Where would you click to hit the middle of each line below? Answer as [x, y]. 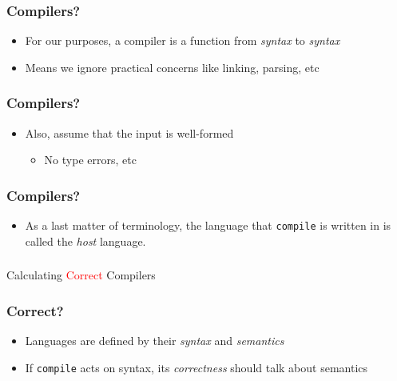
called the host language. [85, 241]
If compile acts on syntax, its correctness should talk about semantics [197, 367]
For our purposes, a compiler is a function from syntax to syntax [183, 40]
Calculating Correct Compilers [81, 275]
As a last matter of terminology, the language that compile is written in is [208, 225]
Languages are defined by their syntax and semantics [155, 341]
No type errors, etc [90, 160]
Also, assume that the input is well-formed [129, 132]
